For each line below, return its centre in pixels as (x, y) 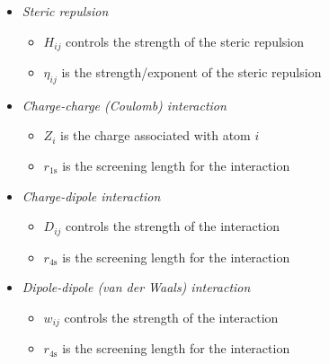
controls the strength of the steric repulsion (185, 41)
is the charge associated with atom (155, 135)
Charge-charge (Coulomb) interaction (124, 105)
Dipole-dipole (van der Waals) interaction (136, 287)
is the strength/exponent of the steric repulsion (191, 72)
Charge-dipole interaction (91, 195)
